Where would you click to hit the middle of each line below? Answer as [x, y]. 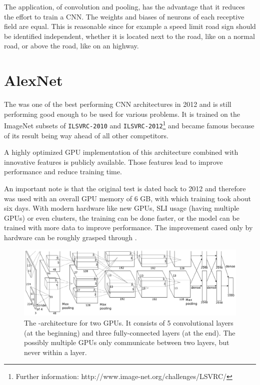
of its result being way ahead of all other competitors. [86, 135]
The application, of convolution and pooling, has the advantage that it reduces [124, 6]
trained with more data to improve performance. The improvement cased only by [128, 227]
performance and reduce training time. [63, 172]
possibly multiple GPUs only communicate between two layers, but [127, 342]
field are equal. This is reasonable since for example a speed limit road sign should [130, 26]
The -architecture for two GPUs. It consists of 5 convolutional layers [129, 323]
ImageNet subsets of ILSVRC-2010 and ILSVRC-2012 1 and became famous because [129, 125]
